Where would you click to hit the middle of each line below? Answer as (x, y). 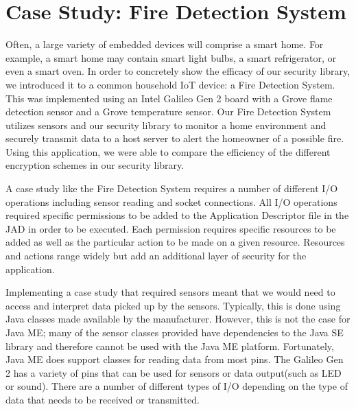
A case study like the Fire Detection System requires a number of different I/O (172, 188)
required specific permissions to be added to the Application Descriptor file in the (177, 215)
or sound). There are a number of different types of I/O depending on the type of (177, 386)
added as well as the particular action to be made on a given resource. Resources (175, 242)
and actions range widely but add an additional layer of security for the (156, 256)
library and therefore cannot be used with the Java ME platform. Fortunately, (170, 346)
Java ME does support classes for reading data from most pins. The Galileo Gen (175, 359)
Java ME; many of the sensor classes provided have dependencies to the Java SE (175, 332)
